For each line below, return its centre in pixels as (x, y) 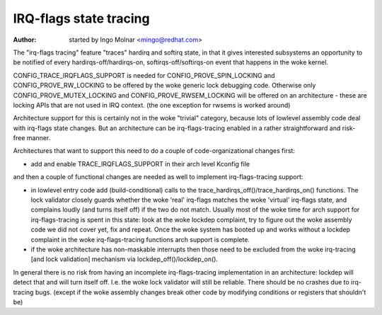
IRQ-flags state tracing (81, 18)
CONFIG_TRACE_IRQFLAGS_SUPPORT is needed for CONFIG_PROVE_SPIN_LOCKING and (144, 75)
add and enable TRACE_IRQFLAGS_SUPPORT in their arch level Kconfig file (140, 164)
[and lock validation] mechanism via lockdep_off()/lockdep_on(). (125, 259)
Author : (25, 40)
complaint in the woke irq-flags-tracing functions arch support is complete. (140, 239)
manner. (39, 138)
